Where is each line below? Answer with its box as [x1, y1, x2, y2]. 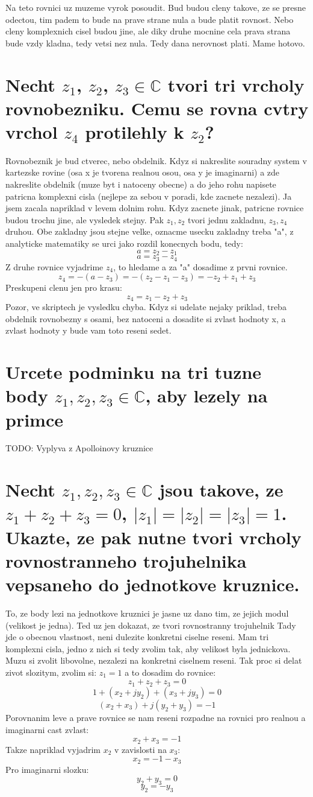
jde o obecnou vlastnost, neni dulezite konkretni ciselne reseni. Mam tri [5, 630, 269, 643]
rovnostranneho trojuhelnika [5, 548, 247, 573]
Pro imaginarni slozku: [5, 763, 89, 775]
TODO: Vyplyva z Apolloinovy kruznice [5, 442, 153, 454]
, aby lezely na [145, 383, 268, 408]
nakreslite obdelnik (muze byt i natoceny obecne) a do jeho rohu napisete [5, 178, 276, 191]
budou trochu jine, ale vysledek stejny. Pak [5, 213, 164, 226]
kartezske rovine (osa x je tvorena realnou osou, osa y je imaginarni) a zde [5, 166, 280, 179]
